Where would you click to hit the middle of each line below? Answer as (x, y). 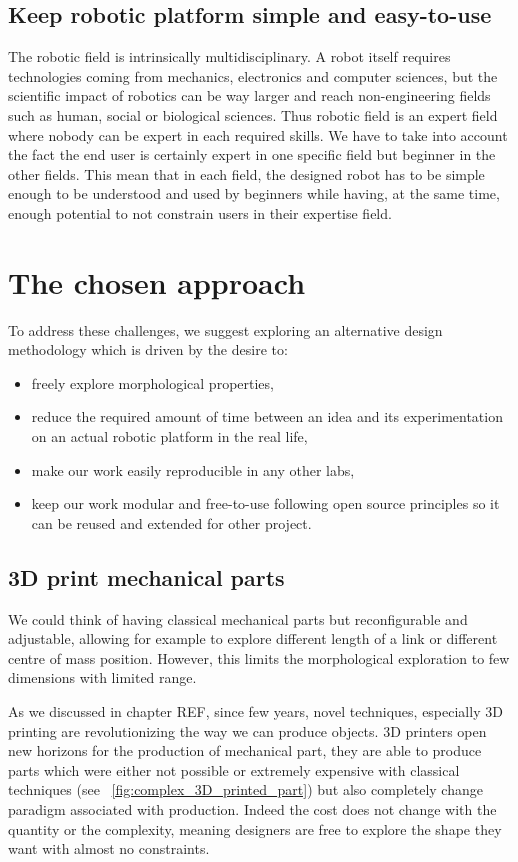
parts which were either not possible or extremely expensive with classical (234, 769)
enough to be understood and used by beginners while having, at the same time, (254, 193)
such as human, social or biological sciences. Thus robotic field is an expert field (253, 114)
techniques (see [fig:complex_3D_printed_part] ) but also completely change (245, 789)
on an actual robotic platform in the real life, (169, 436)
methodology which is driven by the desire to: (148, 349)
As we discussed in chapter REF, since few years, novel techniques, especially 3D (255, 711)
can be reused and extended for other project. (171, 522)
